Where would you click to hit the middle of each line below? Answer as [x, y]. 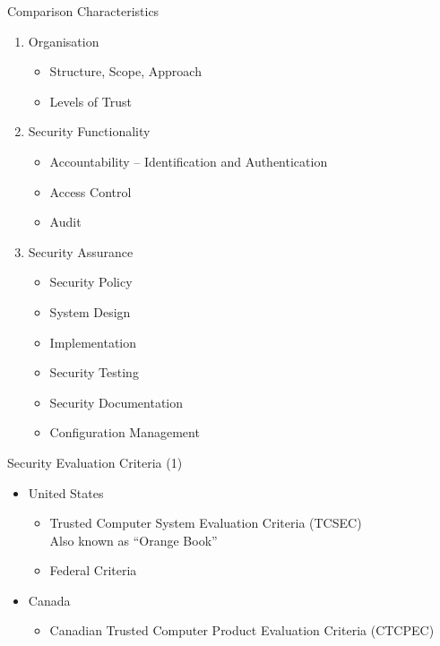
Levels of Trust [91, 101]
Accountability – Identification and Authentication [189, 161]
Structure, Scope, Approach [125, 71]
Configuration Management [125, 432]
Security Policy [91, 282]
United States [66, 492]
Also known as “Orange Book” [134, 540]
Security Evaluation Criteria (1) [95, 462]
